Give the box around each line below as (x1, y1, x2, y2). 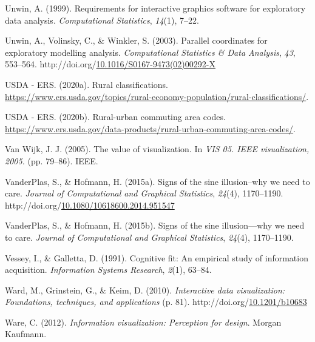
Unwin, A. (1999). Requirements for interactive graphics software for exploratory (5, 2, 306, 14)
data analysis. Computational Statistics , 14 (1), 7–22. (5, 13, 199, 26)
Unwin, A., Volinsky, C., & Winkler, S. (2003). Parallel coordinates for (5, 34, 268, 47)
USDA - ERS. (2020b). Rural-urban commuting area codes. (5, 110, 226, 123)
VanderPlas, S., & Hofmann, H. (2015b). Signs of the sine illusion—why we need (5, 219, 305, 232)
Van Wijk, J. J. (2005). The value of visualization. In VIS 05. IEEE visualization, (5, 142, 310, 155)
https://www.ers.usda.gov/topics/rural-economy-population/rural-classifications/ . (5, 90, 309, 102)
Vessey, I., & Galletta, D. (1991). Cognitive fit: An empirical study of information (5, 251, 308, 264)
